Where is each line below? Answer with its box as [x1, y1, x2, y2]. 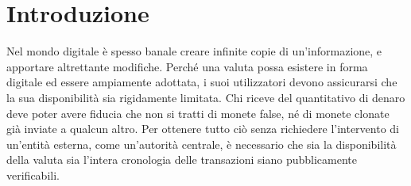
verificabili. [6, 166, 60, 183]
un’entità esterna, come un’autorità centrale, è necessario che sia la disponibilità [6, 135, 397, 152]
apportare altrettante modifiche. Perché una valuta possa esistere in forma [6, 58, 368, 74]
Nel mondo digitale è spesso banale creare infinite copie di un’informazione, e [6, 43, 382, 59]
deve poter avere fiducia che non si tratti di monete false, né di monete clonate [6, 104, 390, 121]
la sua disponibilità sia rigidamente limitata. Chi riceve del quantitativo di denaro [6, 89, 405, 105]
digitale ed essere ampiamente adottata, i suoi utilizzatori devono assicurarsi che [6, 74, 397, 90]
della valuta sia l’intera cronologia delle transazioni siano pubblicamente [6, 151, 357, 168]
